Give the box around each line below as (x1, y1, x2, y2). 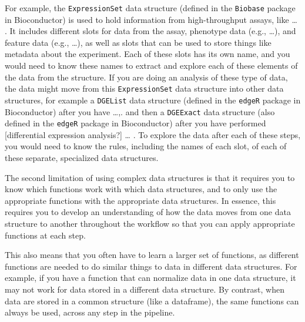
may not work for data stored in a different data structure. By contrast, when (5, 283, 284, 295)
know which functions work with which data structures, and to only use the (5, 183, 277, 195)
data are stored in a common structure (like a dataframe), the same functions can (5, 294, 299, 307)
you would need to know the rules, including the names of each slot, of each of (5, 140, 287, 152)
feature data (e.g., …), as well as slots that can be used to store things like (5, 36, 272, 48)
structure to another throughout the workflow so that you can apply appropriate (5, 217, 295, 229)
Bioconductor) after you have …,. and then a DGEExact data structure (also (5, 105, 275, 118)
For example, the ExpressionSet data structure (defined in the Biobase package (5, 2, 296, 14)
